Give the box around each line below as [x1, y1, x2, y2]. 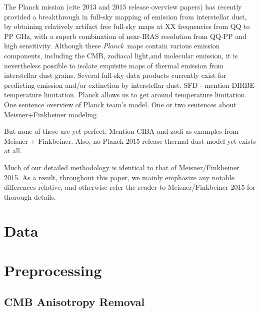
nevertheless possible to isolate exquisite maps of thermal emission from [4, 60, 224, 70]
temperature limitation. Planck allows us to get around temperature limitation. [4, 89, 247, 100]
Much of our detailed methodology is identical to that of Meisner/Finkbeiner [4, 162, 239, 172]
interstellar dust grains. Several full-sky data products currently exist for [4, 70, 226, 80]
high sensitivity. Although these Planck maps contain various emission [4, 40, 220, 51]
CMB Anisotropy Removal [4, 294, 145, 310]
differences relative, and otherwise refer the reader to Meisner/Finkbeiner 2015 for [4, 182, 255, 192]
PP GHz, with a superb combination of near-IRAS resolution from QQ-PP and [4, 30, 246, 41]
